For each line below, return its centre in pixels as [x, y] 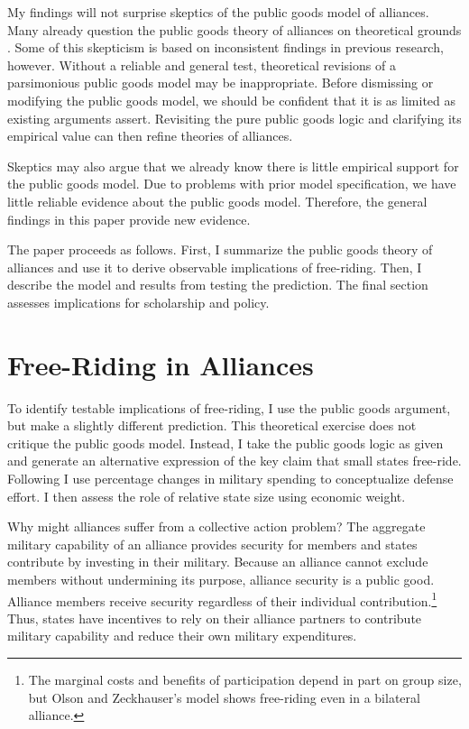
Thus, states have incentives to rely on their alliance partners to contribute [215, 618]
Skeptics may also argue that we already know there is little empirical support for [233, 166]
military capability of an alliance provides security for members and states [212, 544]
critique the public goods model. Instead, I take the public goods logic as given [225, 443]
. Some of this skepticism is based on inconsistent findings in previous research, [225, 47]
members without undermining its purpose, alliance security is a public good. [221, 579]
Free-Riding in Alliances [161, 364]
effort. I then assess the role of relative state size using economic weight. [207, 496]
